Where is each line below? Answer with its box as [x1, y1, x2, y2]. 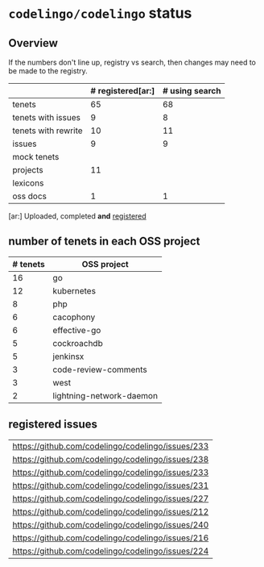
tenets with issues [12, 112, 80, 123]
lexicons [12, 177, 44, 189]
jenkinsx [52, 351, 85, 362]
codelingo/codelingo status [8, 4, 192, 23]
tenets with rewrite [12, 125, 83, 136]
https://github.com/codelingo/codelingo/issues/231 [12, 480, 209, 491]
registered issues [8, 418, 98, 432]
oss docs [12, 190, 47, 202]
